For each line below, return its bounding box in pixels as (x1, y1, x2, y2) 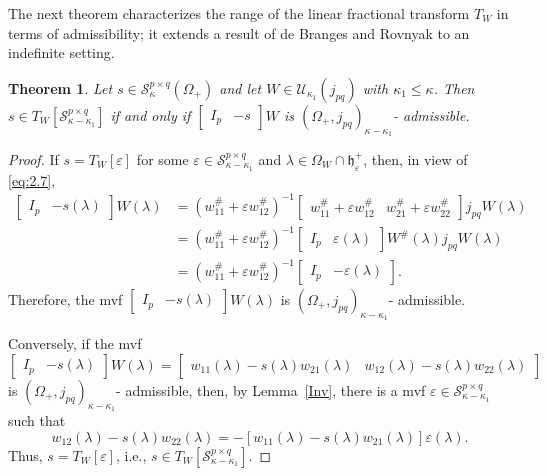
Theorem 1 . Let (8, 77, 113, 98)
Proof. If (8, 148, 59, 169)
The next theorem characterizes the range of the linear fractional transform (8, 3, 470, 23)
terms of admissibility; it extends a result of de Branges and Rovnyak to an (8, 22, 470, 43)
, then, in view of (363, 148, 468, 169)
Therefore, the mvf (8, 289, 123, 310)
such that (8, 410, 66, 431)
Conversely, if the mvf (8, 333, 142, 354)
